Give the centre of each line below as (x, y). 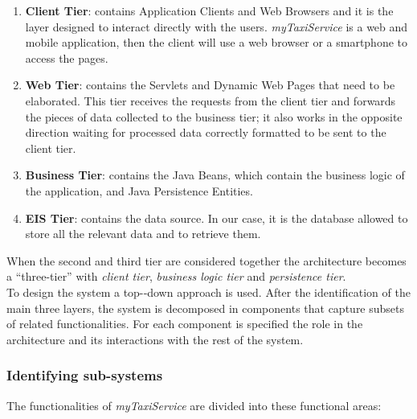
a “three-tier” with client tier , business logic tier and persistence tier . (176, 276)
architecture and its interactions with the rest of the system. (155, 339)
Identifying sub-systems (85, 375)
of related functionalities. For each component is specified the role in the (185, 324)
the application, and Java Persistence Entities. (139, 190)
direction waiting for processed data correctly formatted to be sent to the (206, 132)
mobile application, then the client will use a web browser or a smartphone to (216, 42)
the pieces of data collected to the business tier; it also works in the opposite (214, 116)
